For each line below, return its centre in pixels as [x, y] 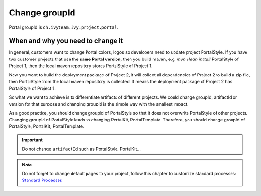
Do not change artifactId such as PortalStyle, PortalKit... [81, 149]
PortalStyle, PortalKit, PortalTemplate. [46, 126]
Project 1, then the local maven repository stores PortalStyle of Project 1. [81, 66]
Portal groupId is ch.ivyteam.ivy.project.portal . [64, 27]
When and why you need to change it [66, 41]
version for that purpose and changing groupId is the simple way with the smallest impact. [99, 104]
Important [32, 140]
